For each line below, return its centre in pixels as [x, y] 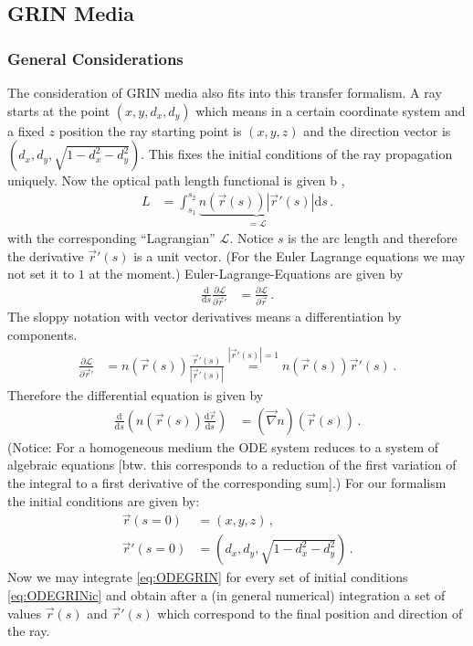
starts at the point [59, 110]
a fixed [26, 130]
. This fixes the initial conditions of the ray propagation [297, 154]
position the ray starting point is [150, 130]
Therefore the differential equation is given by [136, 395]
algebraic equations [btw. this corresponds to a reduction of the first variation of [232, 465]
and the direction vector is [377, 130]
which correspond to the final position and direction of [310, 613]
